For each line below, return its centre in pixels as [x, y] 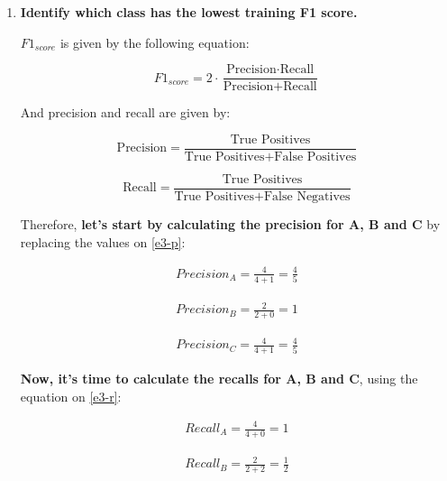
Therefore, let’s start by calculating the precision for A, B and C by [230, 223]
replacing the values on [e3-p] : [103, 241]
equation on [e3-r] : [71, 396]
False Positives [315, 157]
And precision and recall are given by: [125, 112]
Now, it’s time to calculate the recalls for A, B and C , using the [219, 379]
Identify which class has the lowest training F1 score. [189, 12]
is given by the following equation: [155, 42]
